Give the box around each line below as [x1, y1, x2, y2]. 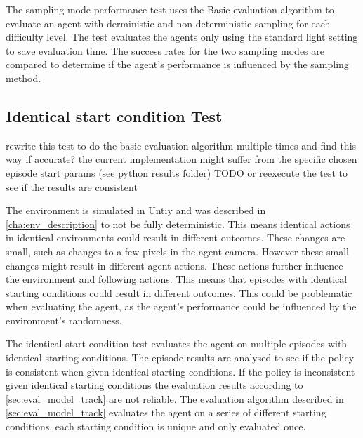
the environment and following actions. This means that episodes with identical [6, 272, 348, 286]
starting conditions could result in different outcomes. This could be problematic [6, 285, 352, 300]
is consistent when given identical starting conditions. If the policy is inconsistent [6, 364, 355, 378]
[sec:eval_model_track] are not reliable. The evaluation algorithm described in [6, 391, 344, 406]
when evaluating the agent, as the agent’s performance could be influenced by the [6, 299, 357, 314]
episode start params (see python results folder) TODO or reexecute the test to [6, 165, 348, 180]
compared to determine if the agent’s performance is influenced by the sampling [6, 57, 349, 72]
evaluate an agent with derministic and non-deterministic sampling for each [6, 15, 331, 30]
